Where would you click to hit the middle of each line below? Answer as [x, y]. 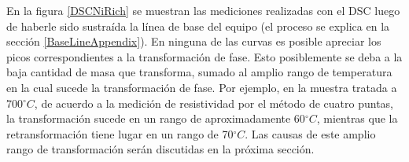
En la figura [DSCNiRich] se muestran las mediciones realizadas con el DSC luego [203, 10]
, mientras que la [357, 118]
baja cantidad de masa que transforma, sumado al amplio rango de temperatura [199, 72]
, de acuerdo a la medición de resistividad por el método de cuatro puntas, [214, 103]
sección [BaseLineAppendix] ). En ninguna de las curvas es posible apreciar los [194, 41]
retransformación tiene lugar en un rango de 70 [120, 133]
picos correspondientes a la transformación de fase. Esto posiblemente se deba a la [204, 56]
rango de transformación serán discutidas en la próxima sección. [160, 149]
